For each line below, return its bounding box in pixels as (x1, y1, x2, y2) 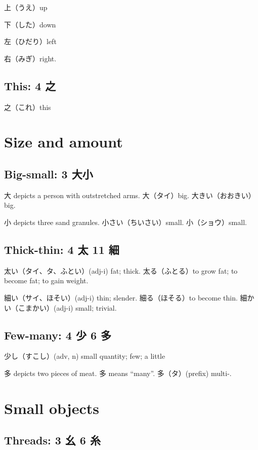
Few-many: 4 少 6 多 (4, 327, 112, 343)
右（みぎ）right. (4, 53, 57, 63)
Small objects (4, 397, 99, 418)
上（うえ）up (4, 2, 48, 12)
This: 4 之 (4, 78, 56, 93)
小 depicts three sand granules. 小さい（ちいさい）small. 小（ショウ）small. (4, 216, 247, 227)
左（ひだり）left (4, 36, 57, 47)
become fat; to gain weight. (4, 275, 89, 286)
